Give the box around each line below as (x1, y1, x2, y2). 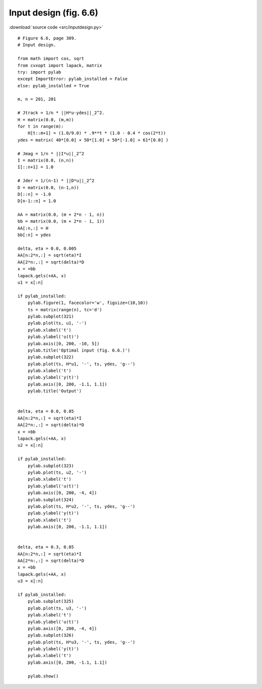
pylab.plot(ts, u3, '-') (27, 605, 87, 611)
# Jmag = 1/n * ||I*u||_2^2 (17, 151, 84, 156)
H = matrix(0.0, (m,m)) (17, 117, 74, 122)
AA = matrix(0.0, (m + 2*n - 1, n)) (17, 212, 105, 218)
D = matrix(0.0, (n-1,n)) (17, 185, 80, 190)
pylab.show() (27, 673, 59, 679)
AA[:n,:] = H (17, 225, 49, 231)
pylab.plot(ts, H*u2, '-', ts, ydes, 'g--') (27, 503, 135, 509)
